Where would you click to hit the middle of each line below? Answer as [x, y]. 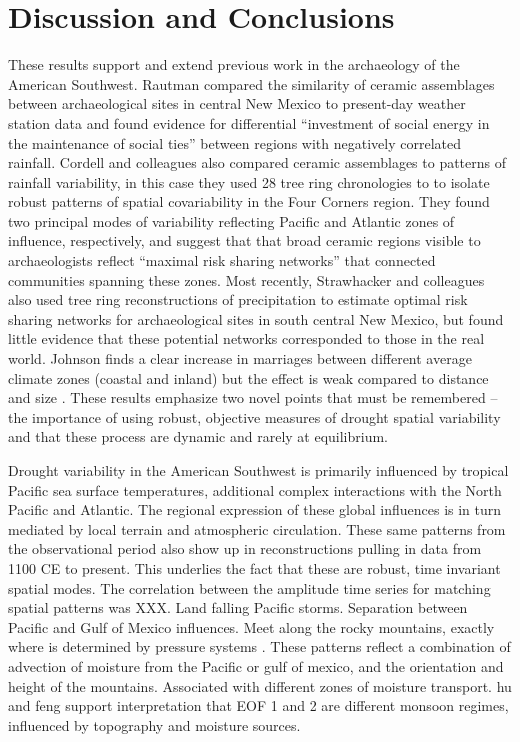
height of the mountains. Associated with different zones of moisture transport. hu [260, 685]
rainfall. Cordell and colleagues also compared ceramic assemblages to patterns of [257, 162]
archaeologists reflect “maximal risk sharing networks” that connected [222, 260]
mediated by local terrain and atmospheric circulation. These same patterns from [257, 528]
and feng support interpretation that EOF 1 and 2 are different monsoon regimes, [258, 705]
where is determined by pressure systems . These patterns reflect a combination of [259, 646]
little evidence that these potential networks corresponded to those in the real [246, 338]
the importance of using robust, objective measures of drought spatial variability [254, 416]
